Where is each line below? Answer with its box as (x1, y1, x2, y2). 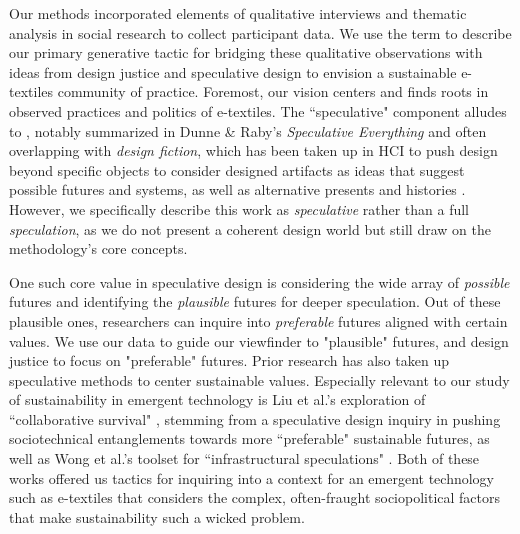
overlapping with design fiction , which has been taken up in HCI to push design (9, 140, 498, 161)
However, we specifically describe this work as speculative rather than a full (9, 198, 470, 219)
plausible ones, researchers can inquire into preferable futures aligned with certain (9, 310, 508, 331)
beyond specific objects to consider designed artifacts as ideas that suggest (9, 159, 465, 180)
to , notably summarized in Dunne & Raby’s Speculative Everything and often (9, 120, 487, 141)
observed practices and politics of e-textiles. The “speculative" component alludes (9, 100, 507, 121)
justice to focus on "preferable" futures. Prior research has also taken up (9, 350, 449, 371)
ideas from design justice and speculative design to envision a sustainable (9, 61, 457, 82)
